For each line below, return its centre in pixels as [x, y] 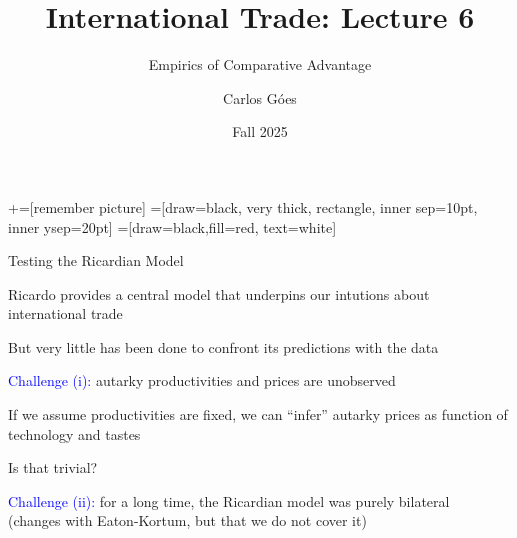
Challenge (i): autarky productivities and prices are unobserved [202, 380]
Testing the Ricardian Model [96, 260]
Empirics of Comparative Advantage [260, 64]
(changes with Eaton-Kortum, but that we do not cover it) [187, 520]
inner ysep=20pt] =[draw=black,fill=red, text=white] [172, 226]
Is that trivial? [53, 467]
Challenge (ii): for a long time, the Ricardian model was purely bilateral [229, 500]
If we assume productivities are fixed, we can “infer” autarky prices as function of [258, 414]
